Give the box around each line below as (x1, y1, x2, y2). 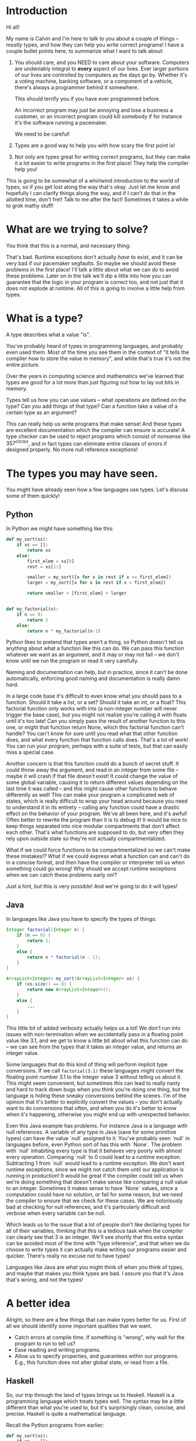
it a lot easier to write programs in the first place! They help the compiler (14, 159, 189, 166)
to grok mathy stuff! (6, 202, 54, 209)
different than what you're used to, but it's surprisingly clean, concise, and (6, 1404, 185, 1411)
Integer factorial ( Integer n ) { (6, 927, 85, 933)
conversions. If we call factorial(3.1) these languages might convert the (6, 1067, 184, 1074)
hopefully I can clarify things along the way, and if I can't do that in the (6, 189, 176, 196)
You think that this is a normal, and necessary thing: (6, 242, 131, 249)
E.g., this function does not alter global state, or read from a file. (14, 1359, 169, 1366)
